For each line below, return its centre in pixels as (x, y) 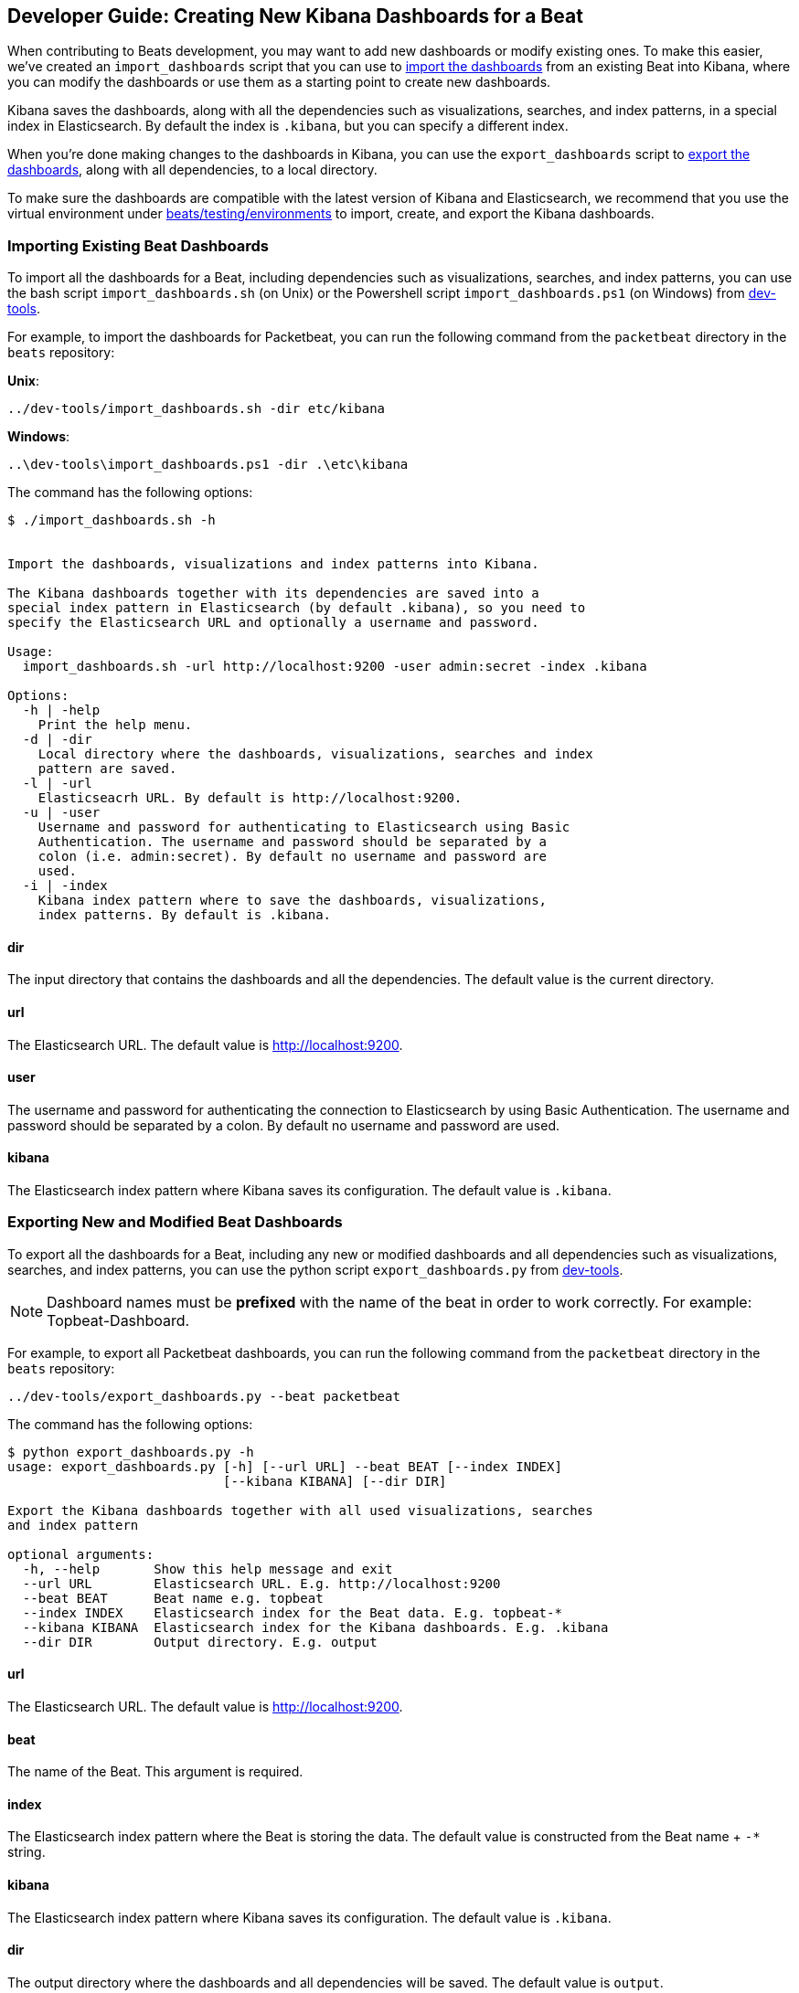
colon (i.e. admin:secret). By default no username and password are (293, 857)
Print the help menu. (115, 725)
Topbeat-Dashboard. (118, 1320)
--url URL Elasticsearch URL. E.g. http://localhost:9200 (261, 1583)
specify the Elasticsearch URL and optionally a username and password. (273, 623)
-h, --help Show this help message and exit (208, 1569)
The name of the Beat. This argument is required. (155, 1772)
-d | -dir (57, 740)
